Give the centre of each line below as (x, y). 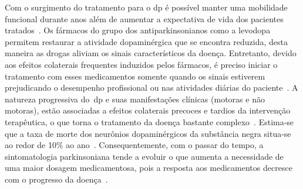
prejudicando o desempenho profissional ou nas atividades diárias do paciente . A (151, 87)
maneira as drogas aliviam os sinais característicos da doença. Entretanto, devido (151, 53)
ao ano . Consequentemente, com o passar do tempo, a (165, 145)
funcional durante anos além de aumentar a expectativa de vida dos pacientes (144, 18)
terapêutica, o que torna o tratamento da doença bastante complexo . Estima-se (149, 121)
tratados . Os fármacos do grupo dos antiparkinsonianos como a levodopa (138, 30)
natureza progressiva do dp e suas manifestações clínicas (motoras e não (135, 99)
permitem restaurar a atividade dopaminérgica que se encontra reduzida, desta (146, 41)
